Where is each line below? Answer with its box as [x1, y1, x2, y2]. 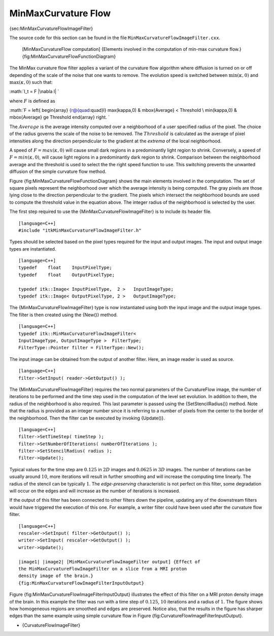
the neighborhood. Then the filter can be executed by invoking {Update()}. [9, 415, 165, 421]
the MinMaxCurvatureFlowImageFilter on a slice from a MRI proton [18, 566, 187, 571]
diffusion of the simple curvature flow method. [9, 168, 107, 175]
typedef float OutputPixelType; [18, 272, 115, 278]
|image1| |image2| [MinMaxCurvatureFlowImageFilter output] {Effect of [18, 559, 200, 564]
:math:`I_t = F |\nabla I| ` [9, 88, 59, 95]
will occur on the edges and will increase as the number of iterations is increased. [9, 488, 180, 494]
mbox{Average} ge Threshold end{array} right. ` [9, 114, 110, 120]
